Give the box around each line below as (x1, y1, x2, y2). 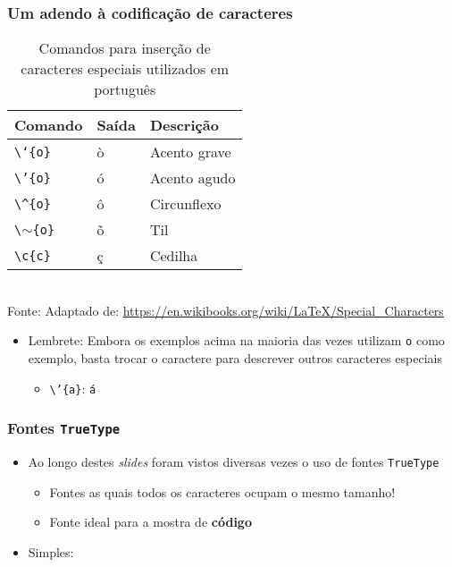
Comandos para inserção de (38, 38, 211, 59)
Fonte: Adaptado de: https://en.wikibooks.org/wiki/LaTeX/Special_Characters (7, 300, 444, 319)
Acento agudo (149, 167, 236, 189)
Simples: (28, 542, 74, 561)
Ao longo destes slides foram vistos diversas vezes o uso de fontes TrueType (28, 453, 439, 471)
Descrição (149, 114, 219, 136)
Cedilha (149, 245, 198, 267)
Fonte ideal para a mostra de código (49, 512, 252, 531)
